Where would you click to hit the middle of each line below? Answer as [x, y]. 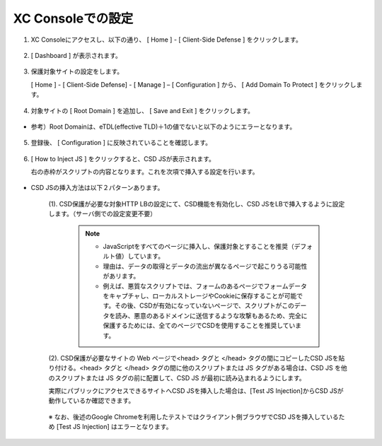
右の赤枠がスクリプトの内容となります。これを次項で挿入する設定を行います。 [145, 172]
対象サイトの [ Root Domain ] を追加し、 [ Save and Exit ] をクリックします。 [142, 110]
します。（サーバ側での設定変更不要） [103, 214]
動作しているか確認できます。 [92, 401]
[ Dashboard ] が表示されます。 [76, 55]
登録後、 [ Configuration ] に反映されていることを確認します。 [121, 143]
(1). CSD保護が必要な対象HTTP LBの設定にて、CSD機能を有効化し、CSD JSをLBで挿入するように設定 [197, 204]
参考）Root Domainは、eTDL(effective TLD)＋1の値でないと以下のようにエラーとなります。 [163, 127]
